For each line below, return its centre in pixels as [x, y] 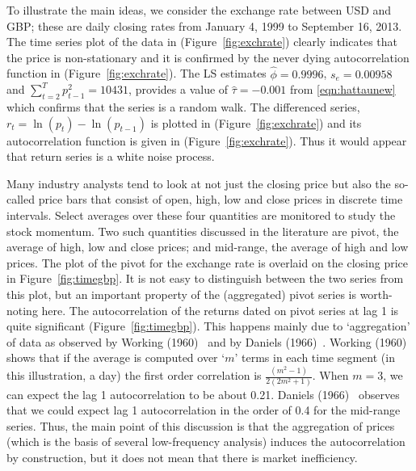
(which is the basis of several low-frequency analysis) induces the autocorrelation [206, 442]
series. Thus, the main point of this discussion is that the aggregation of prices [201, 425]
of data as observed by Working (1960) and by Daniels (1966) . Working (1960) [207, 341]
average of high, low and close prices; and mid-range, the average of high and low [208, 247]
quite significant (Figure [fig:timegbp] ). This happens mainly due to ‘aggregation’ [208, 326]
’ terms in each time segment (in [315, 357]
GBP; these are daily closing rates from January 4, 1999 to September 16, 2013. [204, 25]
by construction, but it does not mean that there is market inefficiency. [182, 457]
